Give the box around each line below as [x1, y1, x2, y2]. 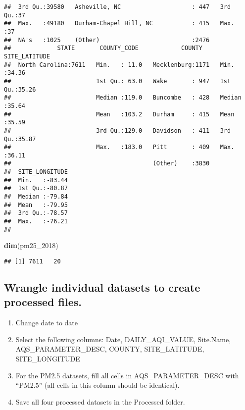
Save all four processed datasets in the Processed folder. [15, 396, 185, 407]
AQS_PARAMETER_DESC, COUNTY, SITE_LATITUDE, [15, 344, 204, 354]
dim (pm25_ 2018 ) [4, 240, 58, 251]
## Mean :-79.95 [4, 201, 68, 208]
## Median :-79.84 [4, 193, 68, 201]
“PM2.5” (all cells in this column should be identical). [15, 380, 180, 390]
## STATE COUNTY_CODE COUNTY [4, 45, 202, 52]
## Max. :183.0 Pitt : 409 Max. [4, 144, 235, 151]
